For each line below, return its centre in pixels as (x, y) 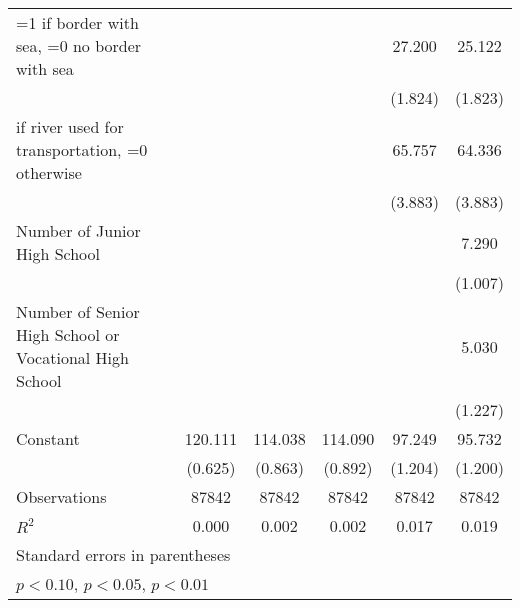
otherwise (49, 172)
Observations (61, 496)
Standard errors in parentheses (123, 554)
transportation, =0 (82, 149)
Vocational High (72, 357)
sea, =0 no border (79, 45)
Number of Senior (78, 311)
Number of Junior (78, 230)
